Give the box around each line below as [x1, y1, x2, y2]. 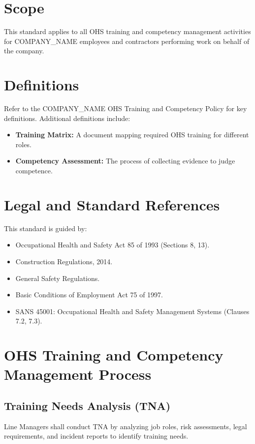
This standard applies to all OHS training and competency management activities [4, 26, 251, 37]
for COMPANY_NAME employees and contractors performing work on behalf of [4, 36, 250, 46]
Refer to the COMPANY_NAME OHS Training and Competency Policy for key [4, 103, 247, 114]
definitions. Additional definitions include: [4, 113, 130, 123]
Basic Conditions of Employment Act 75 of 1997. [15, 289, 163, 300]
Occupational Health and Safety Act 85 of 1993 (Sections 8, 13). [15, 240, 210, 250]
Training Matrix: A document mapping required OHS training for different [15, 129, 249, 140]
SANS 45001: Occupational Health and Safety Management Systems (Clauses [15, 306, 250, 316]
